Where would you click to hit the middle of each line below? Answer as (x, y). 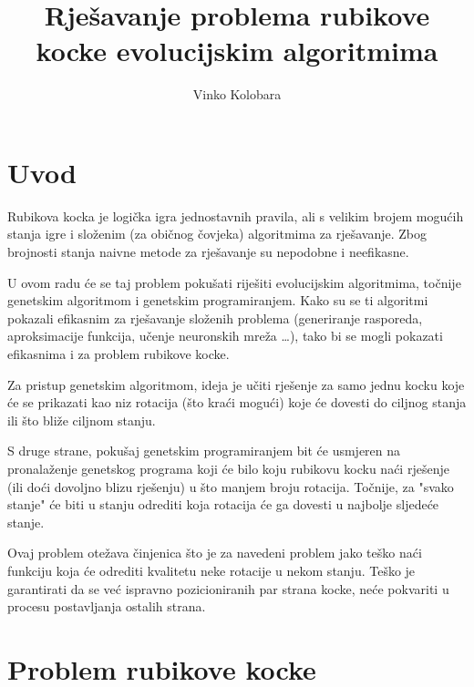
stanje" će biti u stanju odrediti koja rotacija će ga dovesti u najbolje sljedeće (223, 504)
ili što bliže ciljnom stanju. (82, 420)
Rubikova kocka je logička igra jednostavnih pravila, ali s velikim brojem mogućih (236, 215)
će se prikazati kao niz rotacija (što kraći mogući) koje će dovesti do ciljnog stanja (237, 402)
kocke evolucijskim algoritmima (237, 51)
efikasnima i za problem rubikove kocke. (118, 354)
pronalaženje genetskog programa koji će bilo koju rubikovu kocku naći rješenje (228, 468)
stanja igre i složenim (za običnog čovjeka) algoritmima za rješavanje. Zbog (217, 234)
